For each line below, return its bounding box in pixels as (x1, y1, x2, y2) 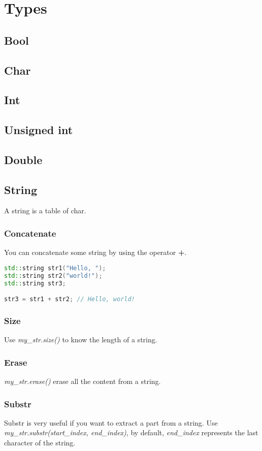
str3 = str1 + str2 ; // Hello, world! (4, 296, 135, 303)
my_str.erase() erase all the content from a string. (4, 376, 161, 386)
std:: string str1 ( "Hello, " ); (4, 264, 106, 272)
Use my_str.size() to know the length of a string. (4, 334, 157, 345)
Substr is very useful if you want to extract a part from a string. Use (4, 417, 218, 428)
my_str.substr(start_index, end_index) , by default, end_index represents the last (4, 427, 258, 438)
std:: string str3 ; (4, 279, 66, 287)
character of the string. (4, 437, 76, 448)
